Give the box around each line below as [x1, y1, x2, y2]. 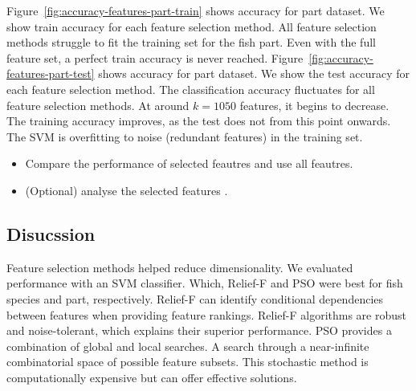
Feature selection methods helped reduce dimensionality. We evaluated [6, 259, 353, 275]
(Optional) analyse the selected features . [25, 181, 228, 198]
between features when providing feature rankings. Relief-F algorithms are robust [6, 306, 406, 323]
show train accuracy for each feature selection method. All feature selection [6, 18, 377, 35]
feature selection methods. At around [6, 96, 190, 113]
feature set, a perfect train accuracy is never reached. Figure [6, 49, 304, 66]
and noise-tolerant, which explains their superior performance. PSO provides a [6, 322, 392, 339]
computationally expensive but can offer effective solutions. [6, 369, 297, 385]
